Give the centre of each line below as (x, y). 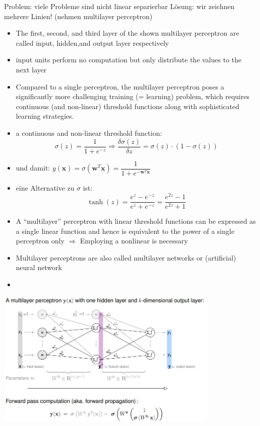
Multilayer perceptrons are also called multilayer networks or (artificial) (126, 257)
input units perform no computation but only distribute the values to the (128, 60)
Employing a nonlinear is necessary (134, 241)
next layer (31, 69)
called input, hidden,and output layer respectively (92, 42)
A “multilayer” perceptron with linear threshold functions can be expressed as (136, 221)
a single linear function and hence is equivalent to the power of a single (125, 231)
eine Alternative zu (45, 188)
